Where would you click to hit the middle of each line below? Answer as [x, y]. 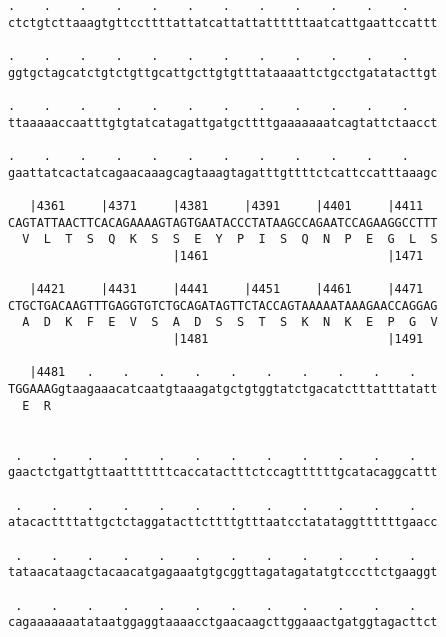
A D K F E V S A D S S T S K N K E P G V [230, 322]
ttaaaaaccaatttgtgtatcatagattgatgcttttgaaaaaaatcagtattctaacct [223, 122]
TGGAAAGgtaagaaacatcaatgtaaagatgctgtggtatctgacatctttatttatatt [223, 389]
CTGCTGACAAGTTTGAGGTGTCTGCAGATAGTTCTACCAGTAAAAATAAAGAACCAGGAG [223, 305]
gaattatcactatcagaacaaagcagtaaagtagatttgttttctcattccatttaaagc [223, 172]
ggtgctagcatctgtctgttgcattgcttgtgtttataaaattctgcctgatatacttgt [223, 72]
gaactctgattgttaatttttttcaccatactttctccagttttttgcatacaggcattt [223, 472]
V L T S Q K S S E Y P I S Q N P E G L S [230, 239]
